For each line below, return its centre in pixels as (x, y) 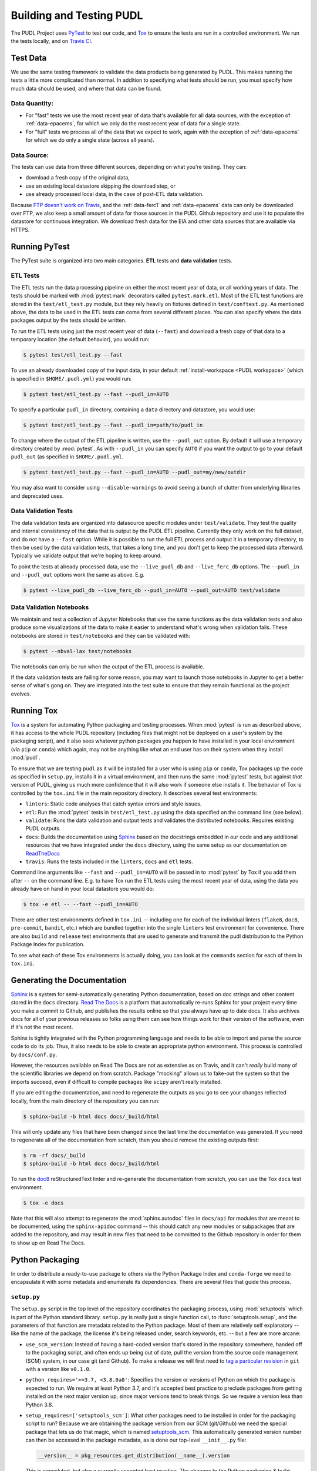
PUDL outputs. (43, 828)
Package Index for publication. (48, 944)
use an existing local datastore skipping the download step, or (100, 186)
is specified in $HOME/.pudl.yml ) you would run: (71, 378)
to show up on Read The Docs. (48, 1243)
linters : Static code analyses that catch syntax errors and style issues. (114, 804)
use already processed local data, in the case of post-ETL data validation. (114, 194)
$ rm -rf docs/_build (54, 1155)
